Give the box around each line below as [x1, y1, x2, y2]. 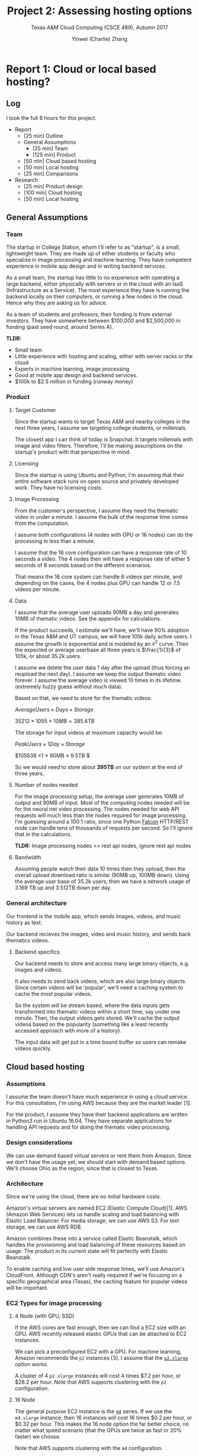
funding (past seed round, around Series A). [6, 324, 114, 331]
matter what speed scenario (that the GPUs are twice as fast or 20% [14, 1427, 182, 1434]
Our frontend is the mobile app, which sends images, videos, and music [6, 913, 181, 920]
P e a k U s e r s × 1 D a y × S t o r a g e [14, 740, 85, 748]
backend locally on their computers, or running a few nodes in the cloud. [6, 293, 184, 300]
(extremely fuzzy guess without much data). [14, 683, 123, 690]
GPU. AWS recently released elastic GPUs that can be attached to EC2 [14, 1330, 187, 1337]
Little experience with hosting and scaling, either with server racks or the [14, 353, 193, 360]
